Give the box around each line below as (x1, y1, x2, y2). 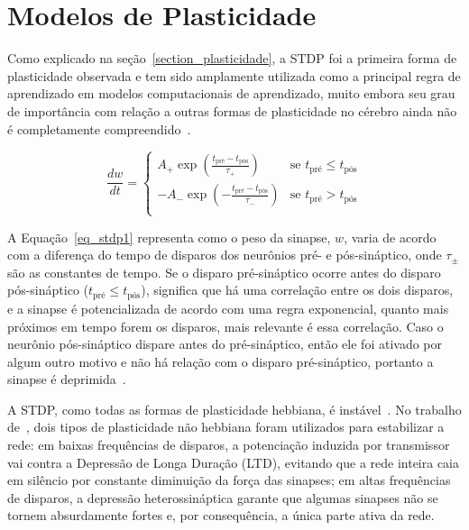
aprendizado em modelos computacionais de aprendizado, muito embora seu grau (7, 84, 455, 103)
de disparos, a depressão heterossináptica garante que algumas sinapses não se (7, 488, 438, 507)
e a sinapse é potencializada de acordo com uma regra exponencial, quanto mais (7, 298, 449, 317)
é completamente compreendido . (7, 119, 191, 138)
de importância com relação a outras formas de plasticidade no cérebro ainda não (7, 101, 457, 120)
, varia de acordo (344, 227, 437, 246)
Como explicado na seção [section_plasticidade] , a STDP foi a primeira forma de (7, 49, 457, 68)
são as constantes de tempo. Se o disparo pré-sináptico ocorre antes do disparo (7, 262, 441, 281)
